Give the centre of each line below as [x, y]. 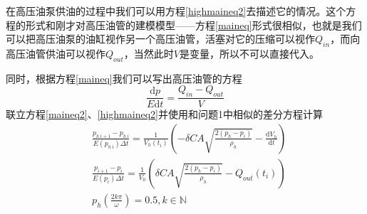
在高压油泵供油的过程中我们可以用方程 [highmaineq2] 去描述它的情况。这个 [176, 11]
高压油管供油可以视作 [56, 53]
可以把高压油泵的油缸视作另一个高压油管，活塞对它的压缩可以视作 [160, 39]
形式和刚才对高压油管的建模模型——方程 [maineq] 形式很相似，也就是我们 [193, 25]
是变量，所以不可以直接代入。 [249, 53]
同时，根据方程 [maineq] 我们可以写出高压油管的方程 [124, 78]
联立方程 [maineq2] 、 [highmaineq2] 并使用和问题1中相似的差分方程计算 [164, 114]
